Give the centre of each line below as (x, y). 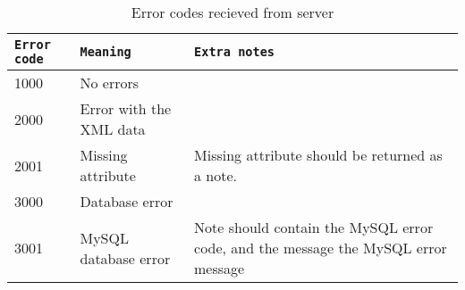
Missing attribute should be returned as (318, 155)
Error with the (126, 108)
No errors (110, 83)
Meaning (106, 52)
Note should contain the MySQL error (314, 227)
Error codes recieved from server (232, 12)
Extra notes (235, 52)
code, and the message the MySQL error (321, 248)
